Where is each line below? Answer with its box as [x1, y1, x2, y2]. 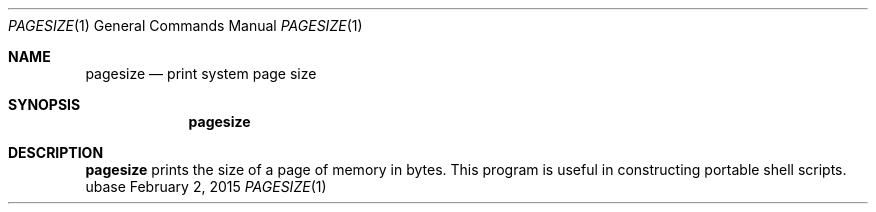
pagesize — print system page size [85, 65, 317, 82]
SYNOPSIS [8, 96, 81, 113]
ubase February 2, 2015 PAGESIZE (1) [85, 178, 327, 195]
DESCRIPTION [8, 144, 104, 161]
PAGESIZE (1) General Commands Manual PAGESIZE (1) [8, 17, 363, 34]
